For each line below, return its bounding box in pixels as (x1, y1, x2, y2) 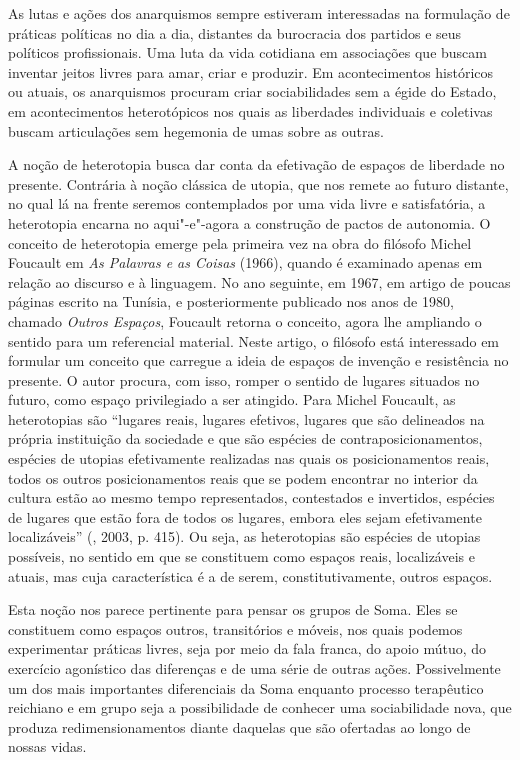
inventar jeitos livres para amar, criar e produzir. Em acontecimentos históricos (8, 61, 494, 82)
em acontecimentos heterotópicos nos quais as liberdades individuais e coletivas (8, 100, 493, 121)
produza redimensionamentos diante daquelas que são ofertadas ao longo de (8, 716, 471, 737)
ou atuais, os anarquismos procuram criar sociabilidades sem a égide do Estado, (8, 81, 497, 102)
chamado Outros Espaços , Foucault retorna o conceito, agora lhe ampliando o (8, 310, 482, 331)
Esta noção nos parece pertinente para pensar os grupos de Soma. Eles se (8, 599, 458, 620)
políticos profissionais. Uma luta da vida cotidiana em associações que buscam (8, 42, 487, 63)
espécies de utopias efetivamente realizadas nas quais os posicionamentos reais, (8, 448, 490, 469)
